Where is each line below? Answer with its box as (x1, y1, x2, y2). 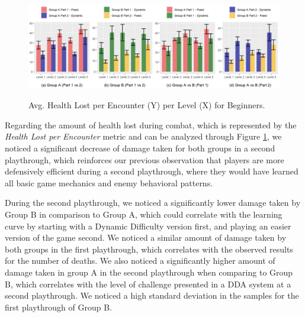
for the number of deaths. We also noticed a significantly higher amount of (5, 254, 275, 267)
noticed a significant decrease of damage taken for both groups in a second (5, 141, 275, 154)
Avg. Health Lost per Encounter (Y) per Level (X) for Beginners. (28, 99, 265, 111)
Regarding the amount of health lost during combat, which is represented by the (5, 118, 297, 131)
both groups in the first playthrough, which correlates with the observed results (5, 242, 293, 255)
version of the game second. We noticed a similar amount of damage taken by (5, 231, 287, 244)
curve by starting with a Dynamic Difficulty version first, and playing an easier (5, 219, 291, 232)
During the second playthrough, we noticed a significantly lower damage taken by (5, 196, 301, 209)
